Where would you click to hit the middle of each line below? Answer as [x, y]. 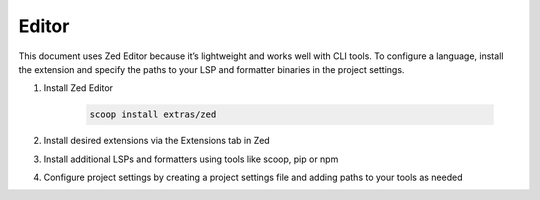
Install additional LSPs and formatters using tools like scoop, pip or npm [191, 159]
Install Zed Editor [78, 88]
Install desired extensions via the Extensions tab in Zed [156, 141]
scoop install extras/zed [153, 114]
